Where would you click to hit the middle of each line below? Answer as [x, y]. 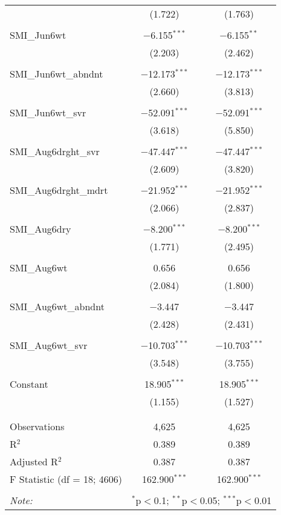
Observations [37, 426]
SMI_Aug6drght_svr [55, 151]
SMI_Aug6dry [40, 229]
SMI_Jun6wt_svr [48, 112]
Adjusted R [34, 461]
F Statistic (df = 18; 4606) [66, 479]
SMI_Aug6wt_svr [49, 345]
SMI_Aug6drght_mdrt [59, 190]
